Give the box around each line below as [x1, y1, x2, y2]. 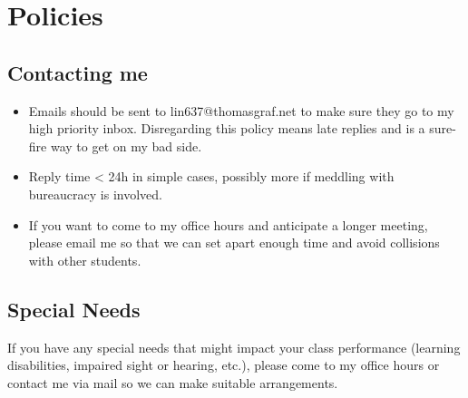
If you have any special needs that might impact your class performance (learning [7, 337, 461, 356]
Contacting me [7, 58, 148, 86]
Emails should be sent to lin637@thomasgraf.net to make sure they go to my [28, 101, 454, 120]
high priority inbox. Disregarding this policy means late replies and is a [28, 119, 425, 138]
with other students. [28, 250, 141, 269]
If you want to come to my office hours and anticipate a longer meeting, [28, 215, 428, 234]
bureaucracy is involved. [28, 184, 162, 203]
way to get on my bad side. [50, 136, 202, 155]
